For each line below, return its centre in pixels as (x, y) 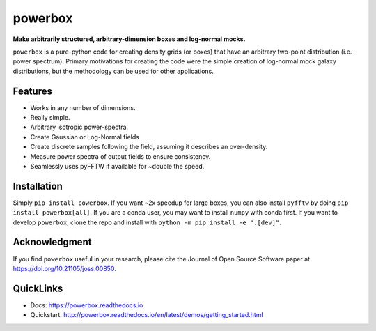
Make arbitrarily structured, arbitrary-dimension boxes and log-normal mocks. (129, 39)
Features (32, 91)
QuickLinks (38, 288)
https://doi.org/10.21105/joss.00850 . (64, 268)
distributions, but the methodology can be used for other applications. (113, 71)
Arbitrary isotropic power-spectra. (79, 127)
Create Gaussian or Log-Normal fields (85, 137)
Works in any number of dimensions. (83, 107)
